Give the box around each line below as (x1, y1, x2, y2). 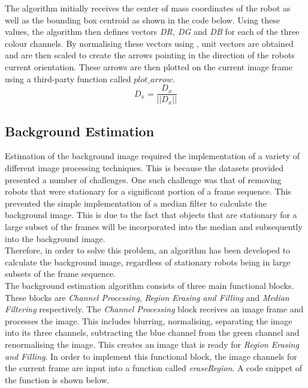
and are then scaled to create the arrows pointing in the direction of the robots (5, 49, 295, 61)
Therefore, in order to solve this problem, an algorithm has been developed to (5, 244, 291, 256)
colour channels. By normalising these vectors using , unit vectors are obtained (5, 37, 294, 49)
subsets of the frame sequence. (5, 267, 116, 280)
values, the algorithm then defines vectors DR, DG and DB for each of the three (5, 25, 300, 38)
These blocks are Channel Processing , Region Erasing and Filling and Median (5, 291, 289, 303)
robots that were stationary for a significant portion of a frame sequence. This (5, 185, 291, 198)
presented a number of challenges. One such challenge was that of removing (5, 173, 282, 186)
